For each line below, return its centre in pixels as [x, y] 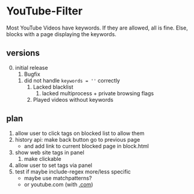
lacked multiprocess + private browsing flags [98, 93]
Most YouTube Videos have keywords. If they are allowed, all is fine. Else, [97, 28]
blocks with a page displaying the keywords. [61, 34]
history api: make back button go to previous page [77, 139]
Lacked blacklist [53, 87]
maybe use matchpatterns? [58, 178]
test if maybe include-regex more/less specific [73, 171]
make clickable [42, 158]
